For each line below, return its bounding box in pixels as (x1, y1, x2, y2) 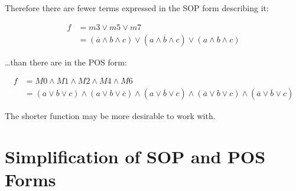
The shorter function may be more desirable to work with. (5, 110, 216, 122)
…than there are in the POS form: (5, 55, 127, 68)
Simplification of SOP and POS (5, 144, 266, 169)
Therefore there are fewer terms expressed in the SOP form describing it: (5, 2, 269, 14)
